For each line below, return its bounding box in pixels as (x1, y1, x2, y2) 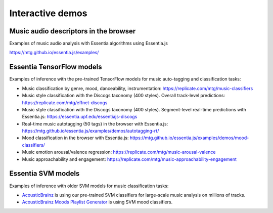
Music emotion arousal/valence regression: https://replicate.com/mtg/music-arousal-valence (22, 149, 216, 155)
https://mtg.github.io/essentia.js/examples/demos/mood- (129, 135, 249, 141)
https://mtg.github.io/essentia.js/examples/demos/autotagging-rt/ (22, 128, 159, 134)
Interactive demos (9, 8, 87, 19)
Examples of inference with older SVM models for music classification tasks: (9, 183, 169, 189)
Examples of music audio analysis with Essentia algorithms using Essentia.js (9, 40, 168, 47)
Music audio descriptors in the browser (9, 27, 136, 35)
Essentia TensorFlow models (9, 63, 102, 71)
